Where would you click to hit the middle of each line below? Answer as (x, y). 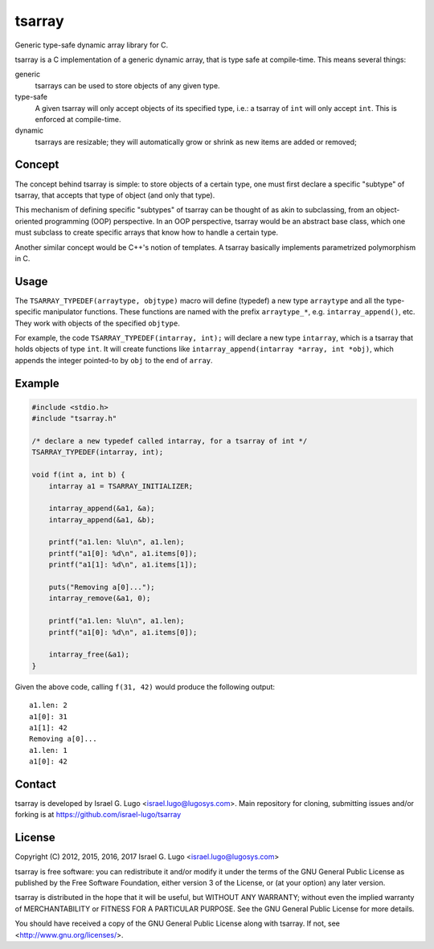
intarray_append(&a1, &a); (102, 509)
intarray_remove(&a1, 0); (100, 598)
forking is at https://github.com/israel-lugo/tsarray (98, 815)
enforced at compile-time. (78, 119)
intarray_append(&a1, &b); (102, 519)
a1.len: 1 (48, 750)
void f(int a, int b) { (79, 475)
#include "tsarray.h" (74, 419)
